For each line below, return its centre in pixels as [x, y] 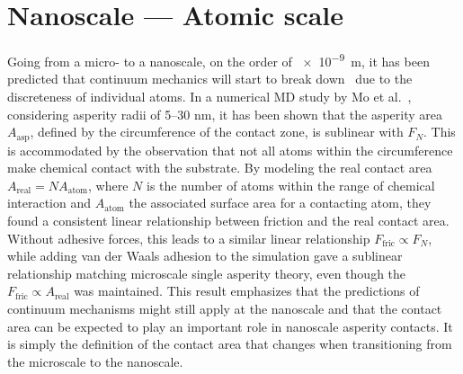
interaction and [49, 203]
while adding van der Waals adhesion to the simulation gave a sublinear [205, 256]
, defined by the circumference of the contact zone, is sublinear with [217, 132]
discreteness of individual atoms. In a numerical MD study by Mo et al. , [209, 96]
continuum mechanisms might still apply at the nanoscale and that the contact [225, 308]
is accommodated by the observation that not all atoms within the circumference [230, 150]
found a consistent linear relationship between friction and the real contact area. [228, 220]
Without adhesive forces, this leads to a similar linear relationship [189, 238]
